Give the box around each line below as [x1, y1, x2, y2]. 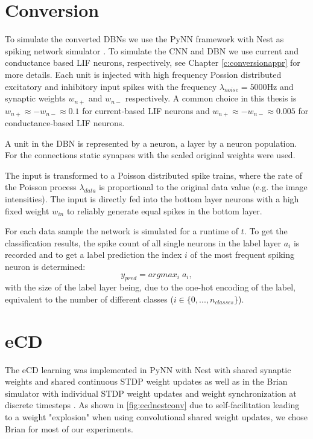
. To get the [244, 225, 288, 237]
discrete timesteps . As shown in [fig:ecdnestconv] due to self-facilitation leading [5, 399, 300, 411]
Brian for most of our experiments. [5, 422, 133, 435]
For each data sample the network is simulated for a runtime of [5, 225, 239, 237]
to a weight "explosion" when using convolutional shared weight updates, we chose [5, 411, 308, 423]
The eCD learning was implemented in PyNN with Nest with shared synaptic [5, 363, 291, 376]
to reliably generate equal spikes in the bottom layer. [66, 204, 262, 217]
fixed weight [5, 204, 49, 217]
